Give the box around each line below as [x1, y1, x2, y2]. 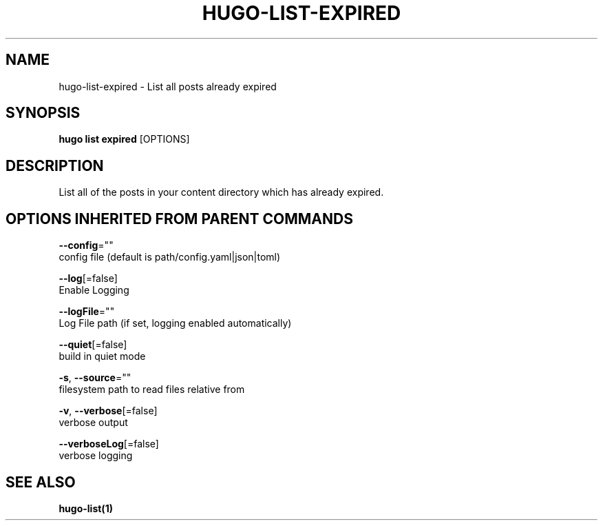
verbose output [59, 416, 128, 429]
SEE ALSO [6, 473, 76, 491]
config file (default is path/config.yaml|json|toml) [59, 251, 281, 263]
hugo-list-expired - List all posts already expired [59, 80, 277, 92]
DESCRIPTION [6, 156, 104, 174]
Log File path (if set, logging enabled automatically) [59, 317, 292, 330]
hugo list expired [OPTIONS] [59, 133, 190, 145]
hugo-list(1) [59, 502, 113, 514]
